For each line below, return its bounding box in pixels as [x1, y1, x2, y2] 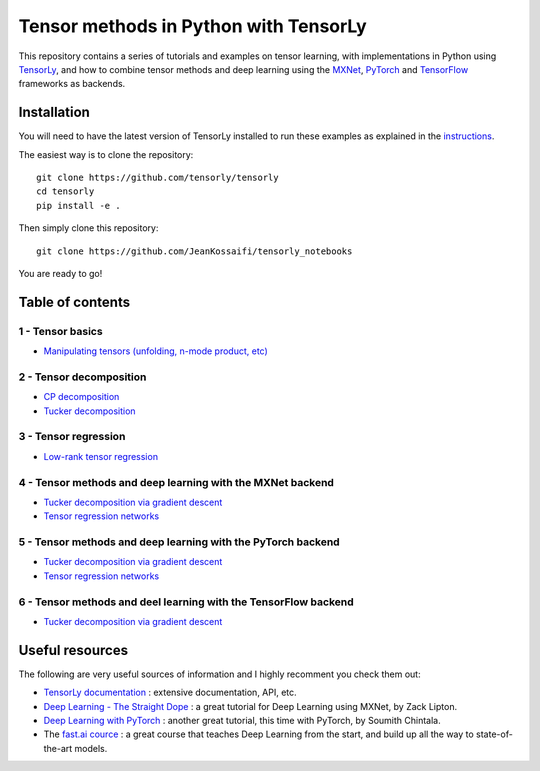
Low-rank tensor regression [43, 450, 159, 462]
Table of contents [18, 293, 130, 310]
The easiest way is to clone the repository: [18, 148, 194, 160]
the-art [43, 742, 73, 754]
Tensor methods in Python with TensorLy [18, 15, 367, 37]
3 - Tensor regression [18, 430, 126, 444]
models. [74, 742, 108, 754]
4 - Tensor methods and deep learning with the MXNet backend [18, 475, 335, 489]
